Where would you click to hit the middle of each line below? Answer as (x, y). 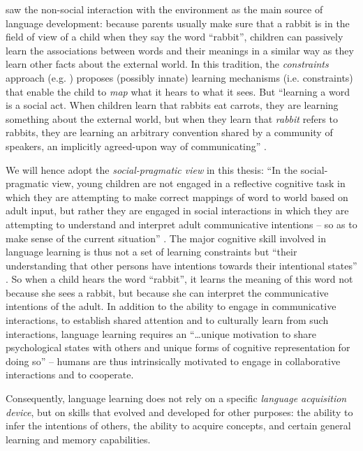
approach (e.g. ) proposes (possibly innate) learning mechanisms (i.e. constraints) (179, 77)
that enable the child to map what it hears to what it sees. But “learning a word (178, 91)
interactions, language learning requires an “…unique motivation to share (161, 333)
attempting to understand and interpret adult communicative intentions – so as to (181, 224)
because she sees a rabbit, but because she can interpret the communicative (167, 292)
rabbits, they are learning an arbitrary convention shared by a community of (169, 132)
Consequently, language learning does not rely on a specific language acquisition (176, 398)
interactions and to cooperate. (70, 375)
